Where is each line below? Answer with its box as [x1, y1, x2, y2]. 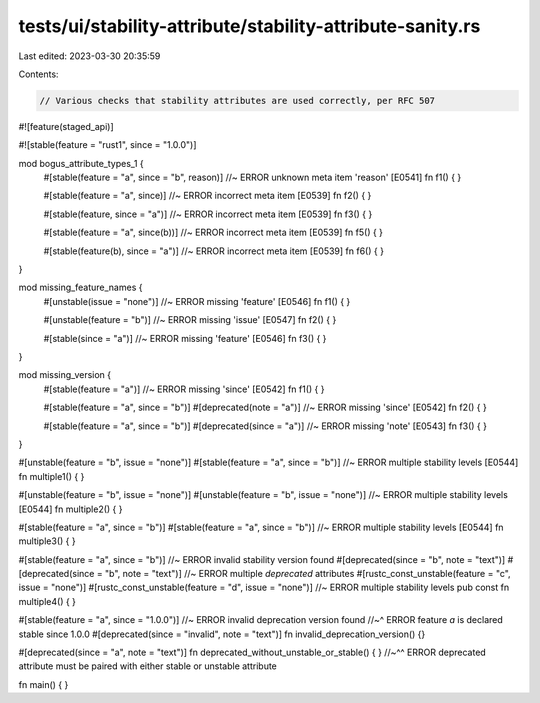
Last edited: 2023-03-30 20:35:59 [18, 50, 161, 62]
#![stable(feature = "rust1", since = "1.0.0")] [18, 139, 197, 151]
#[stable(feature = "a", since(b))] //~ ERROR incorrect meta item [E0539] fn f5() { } [43, 226, 384, 239]
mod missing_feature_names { [18, 281, 143, 294]
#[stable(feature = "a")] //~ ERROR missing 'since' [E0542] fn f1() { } [43, 383, 325, 395]
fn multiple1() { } [18, 470, 85, 482]
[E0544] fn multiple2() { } [18, 503, 123, 515]
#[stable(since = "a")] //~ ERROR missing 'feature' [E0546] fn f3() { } [43, 332, 327, 344]
